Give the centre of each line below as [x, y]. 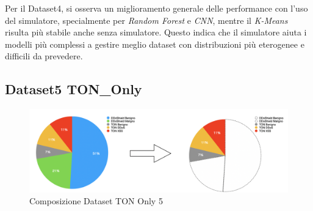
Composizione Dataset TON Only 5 [96, 201]
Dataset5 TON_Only [74, 89]
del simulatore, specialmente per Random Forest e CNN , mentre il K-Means [146, 20]
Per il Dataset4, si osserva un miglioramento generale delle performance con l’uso [156, 8]
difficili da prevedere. [44, 56]
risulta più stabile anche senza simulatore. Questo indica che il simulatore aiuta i [156, 32]
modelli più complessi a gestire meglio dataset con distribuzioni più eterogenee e [155, 44]
